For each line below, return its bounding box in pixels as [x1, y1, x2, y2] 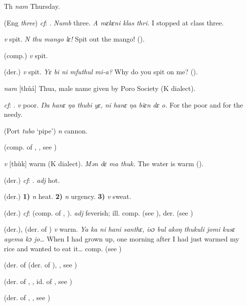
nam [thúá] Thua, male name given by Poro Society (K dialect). [4, 83, 196, 93]
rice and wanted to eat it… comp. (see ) [4, 243, 122, 253]
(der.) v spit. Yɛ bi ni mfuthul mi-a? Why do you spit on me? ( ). [4, 66, 198, 77]
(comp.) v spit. [4, 50, 48, 60]
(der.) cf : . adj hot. [4, 175, 60, 185]
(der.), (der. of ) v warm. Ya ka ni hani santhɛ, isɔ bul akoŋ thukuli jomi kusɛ [4, 224, 235, 234]
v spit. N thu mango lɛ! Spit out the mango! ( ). [4, 34, 145, 44]
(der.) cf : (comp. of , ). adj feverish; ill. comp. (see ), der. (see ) [4, 207, 193, 218]
